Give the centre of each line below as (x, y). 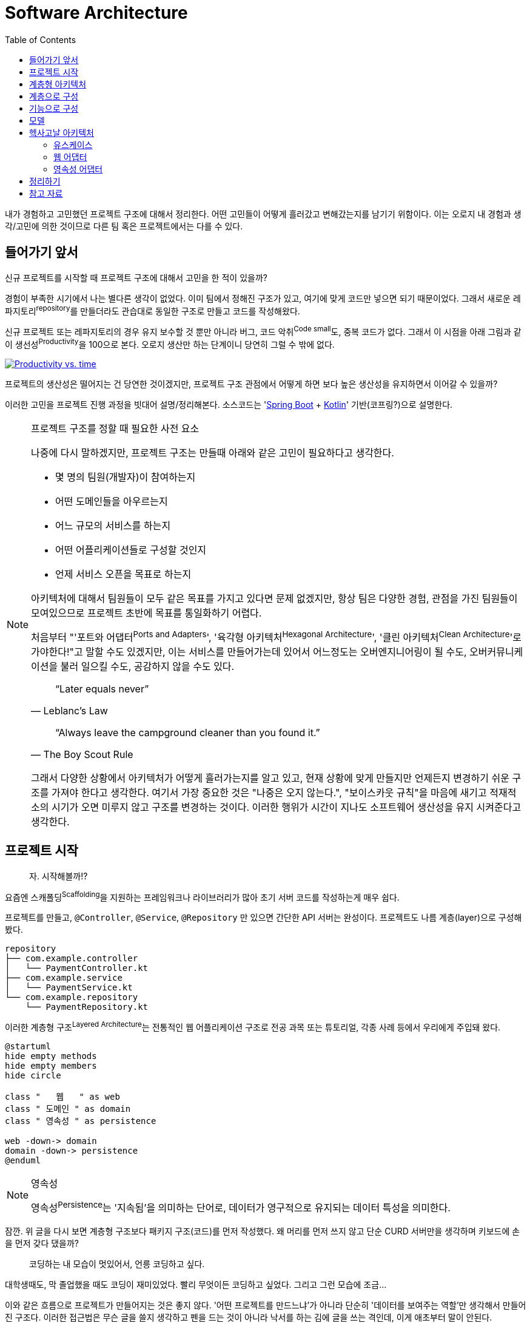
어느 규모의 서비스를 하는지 (113, 525)
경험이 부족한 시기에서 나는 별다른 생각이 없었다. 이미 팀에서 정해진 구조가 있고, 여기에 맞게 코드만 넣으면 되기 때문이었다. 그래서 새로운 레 (263, 298)
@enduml (23, 1161)
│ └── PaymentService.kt (69, 988)
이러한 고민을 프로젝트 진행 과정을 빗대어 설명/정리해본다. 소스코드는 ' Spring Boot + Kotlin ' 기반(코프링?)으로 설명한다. (229, 404)
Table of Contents (41, 39)
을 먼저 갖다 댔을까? (42, 1243)
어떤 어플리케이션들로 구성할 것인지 (131, 550)
